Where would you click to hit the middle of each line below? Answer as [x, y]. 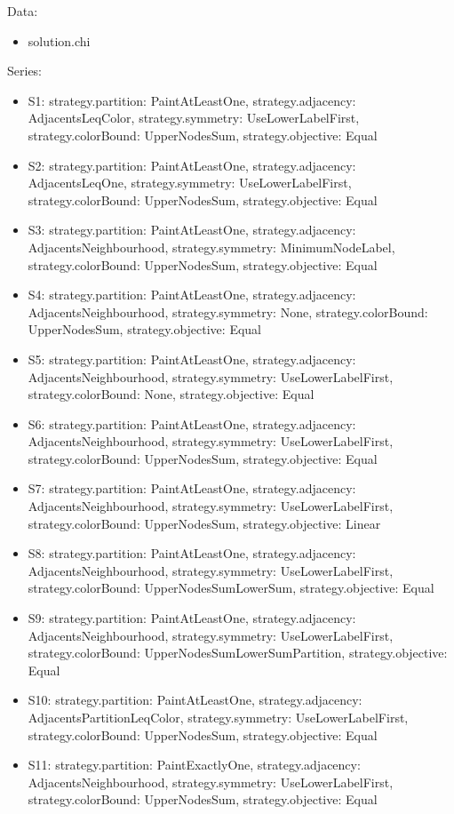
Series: [25, 71]
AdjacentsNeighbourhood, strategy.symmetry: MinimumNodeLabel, [211, 247]
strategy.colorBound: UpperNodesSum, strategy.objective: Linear [204, 523]
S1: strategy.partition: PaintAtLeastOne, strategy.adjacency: [192, 100]
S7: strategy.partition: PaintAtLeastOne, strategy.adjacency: [192, 488]
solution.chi [59, 40]
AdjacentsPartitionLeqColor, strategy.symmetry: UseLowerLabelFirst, [218, 717]
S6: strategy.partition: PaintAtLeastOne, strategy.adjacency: [192, 423]
